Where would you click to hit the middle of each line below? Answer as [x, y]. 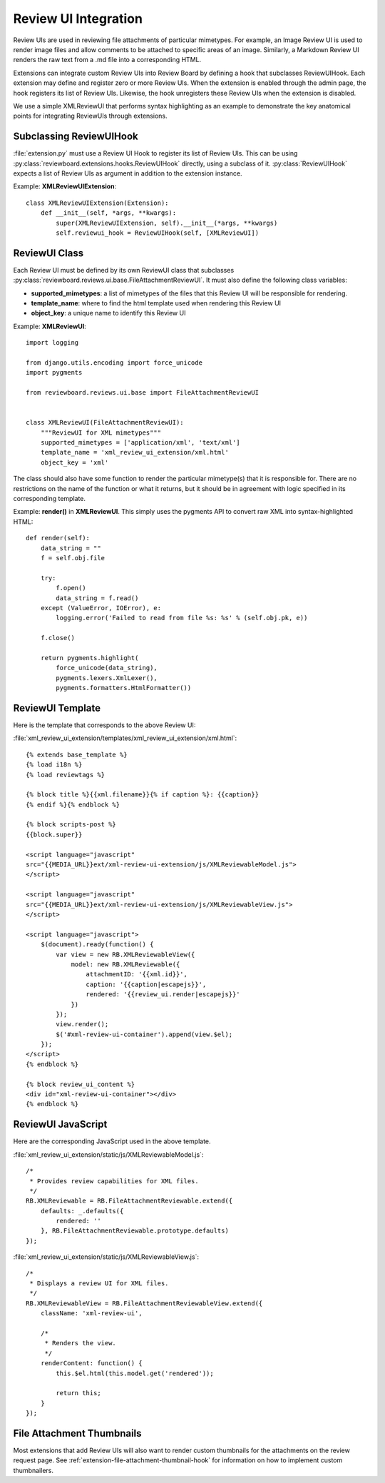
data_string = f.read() [97, 598]
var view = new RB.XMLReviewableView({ [125, 954]
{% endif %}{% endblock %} [73, 804]
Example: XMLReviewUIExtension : [65, 186]
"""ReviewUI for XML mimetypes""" [101, 432]
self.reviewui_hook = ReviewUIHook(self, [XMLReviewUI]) [158, 233]
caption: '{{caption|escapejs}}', [146, 984]
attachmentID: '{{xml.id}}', [137, 975]
